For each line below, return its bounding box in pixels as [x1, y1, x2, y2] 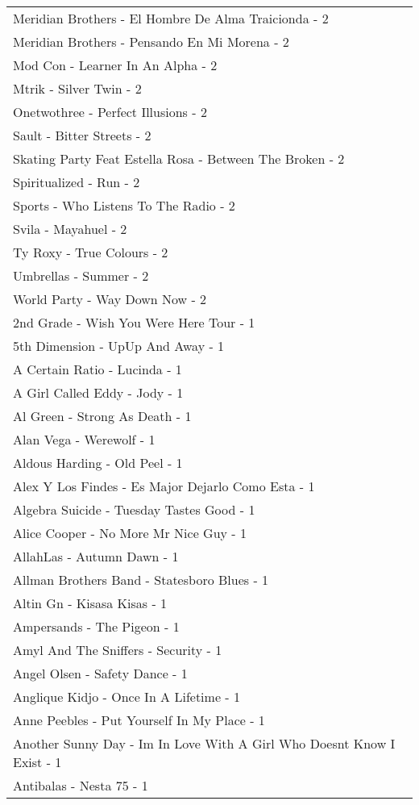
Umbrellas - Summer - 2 [13, 266, 149, 285]
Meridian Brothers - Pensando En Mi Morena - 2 [13, 32, 289, 51]
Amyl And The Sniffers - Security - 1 [13, 640, 222, 659]
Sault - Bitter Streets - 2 [13, 126, 151, 144]
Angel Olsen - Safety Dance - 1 [13, 664, 188, 682]
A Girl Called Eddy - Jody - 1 [13, 383, 184, 402]
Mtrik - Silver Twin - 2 [13, 79, 142, 98]
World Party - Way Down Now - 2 [13, 290, 207, 308]
